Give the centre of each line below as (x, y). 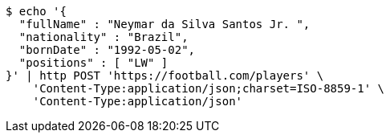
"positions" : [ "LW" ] (93, 63)
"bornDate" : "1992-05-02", (107, 50)
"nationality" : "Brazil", (104, 37)
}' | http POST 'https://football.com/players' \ (165, 76)
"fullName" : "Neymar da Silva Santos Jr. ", (165, 24)
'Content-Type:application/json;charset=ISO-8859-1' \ (209, 88)
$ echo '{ (36, 11)
